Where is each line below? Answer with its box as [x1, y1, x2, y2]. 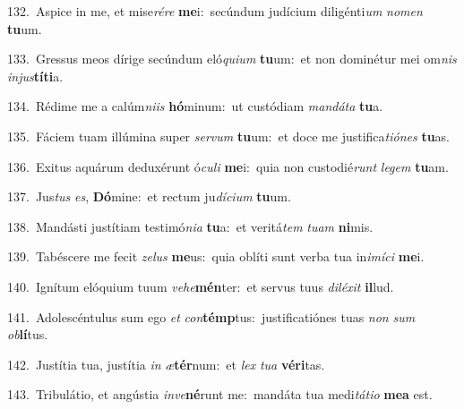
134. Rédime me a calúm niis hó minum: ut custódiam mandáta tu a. [7, 97, 383, 115]
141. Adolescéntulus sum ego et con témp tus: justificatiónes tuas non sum [7, 307, 416, 326]
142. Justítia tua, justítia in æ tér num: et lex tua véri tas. [7, 354, 325, 373]
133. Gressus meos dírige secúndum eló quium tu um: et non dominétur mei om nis [7, 49, 457, 68]
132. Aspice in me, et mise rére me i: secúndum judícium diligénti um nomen [7, 2, 423, 20]
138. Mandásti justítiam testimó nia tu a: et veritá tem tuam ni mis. [7, 217, 374, 235]
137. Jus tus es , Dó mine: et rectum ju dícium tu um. [7, 187, 291, 206]
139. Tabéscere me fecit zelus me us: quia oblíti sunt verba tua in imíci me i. [7, 247, 425, 266]
